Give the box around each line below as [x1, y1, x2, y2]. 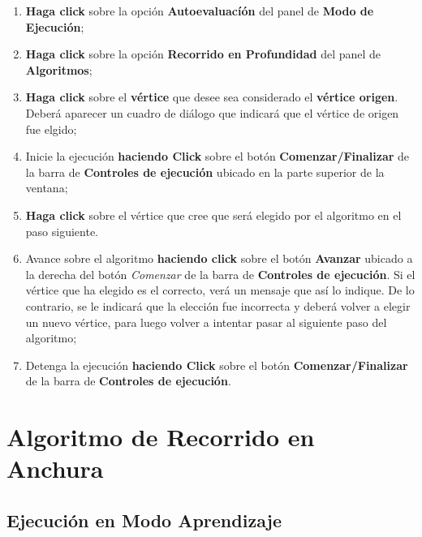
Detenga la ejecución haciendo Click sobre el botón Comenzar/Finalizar [25, 356, 408, 373]
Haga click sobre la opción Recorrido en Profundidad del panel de [25, 45, 381, 62]
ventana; [25, 179, 68, 196]
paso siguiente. [25, 222, 99, 239]
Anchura [6, 452, 104, 485]
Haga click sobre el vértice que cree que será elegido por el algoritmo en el [25, 206, 402, 223]
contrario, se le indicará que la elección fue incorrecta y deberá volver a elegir [25, 297, 411, 314]
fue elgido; [25, 120, 77, 137]
